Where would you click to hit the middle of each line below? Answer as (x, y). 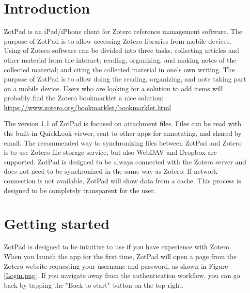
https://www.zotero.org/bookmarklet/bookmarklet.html (87, 107)
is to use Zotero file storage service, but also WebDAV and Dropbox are (110, 152)
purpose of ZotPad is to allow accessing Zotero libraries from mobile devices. (118, 41)
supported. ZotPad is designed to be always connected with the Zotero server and (125, 161)
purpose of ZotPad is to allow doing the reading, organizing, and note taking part (125, 79)
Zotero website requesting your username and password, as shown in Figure (116, 266)
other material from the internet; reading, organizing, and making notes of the (120, 59)
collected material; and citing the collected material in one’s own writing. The (119, 69)
